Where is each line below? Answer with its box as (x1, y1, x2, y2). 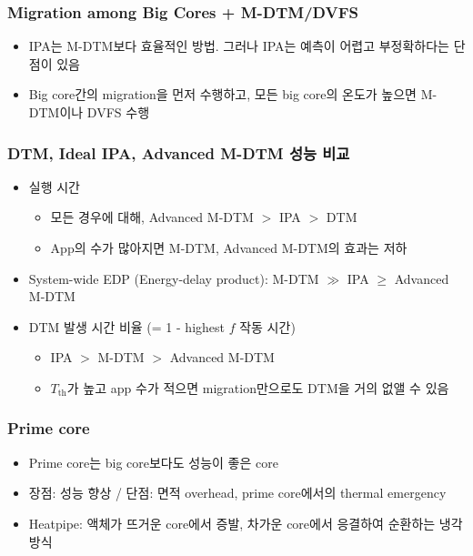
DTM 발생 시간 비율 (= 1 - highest (28, 317, 225, 336)
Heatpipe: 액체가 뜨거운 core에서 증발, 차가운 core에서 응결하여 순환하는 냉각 (28, 513, 463, 532)
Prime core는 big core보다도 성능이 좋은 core (28, 452, 278, 471)
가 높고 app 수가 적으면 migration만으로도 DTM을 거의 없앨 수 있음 (66, 378, 449, 397)
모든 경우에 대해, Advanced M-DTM (50, 207, 254, 227)
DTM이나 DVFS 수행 (28, 103, 150, 121)
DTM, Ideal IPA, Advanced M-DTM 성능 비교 (7, 141, 350, 164)
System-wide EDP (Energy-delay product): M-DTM (28, 268, 319, 288)
